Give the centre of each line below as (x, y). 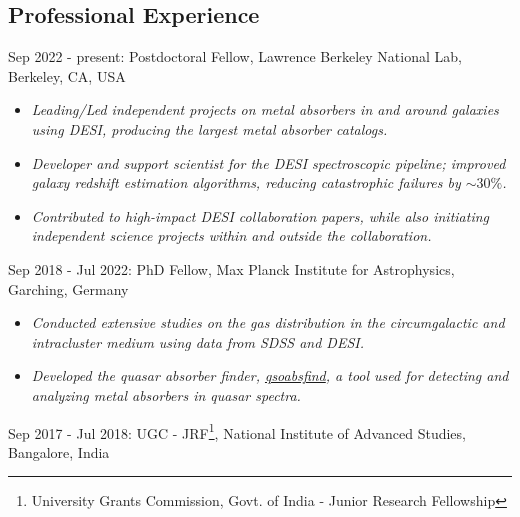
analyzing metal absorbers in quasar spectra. (166, 394)
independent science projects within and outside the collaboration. (231, 235)
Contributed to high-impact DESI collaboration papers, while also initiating (260, 215)
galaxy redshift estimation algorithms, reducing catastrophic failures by (246, 182)
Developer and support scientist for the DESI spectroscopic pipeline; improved (268, 162)
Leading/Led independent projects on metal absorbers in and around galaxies (265, 109)
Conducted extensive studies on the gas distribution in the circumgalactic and (268, 322)
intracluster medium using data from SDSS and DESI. (197, 341)
